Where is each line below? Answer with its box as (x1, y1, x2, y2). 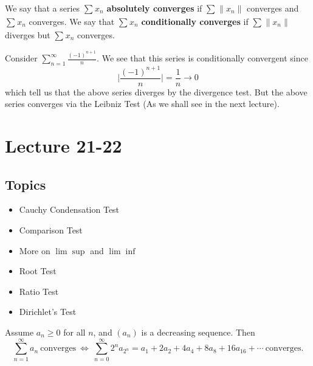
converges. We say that (29, 15, 115, 27)
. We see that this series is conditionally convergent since (97, 52, 308, 64)
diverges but (5, 28, 50, 41)
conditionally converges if (141, 15, 249, 27)
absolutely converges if (106, 2, 202, 14)
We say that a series (5, 2, 80, 14)
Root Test (19, 264, 57, 277)
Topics (5, 174, 46, 193)
